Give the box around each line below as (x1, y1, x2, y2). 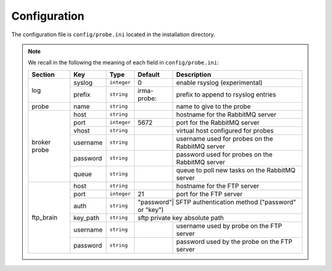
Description (176, 70, 211, 79)
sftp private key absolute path (137, 213, 224, 222)
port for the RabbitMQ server (176, 118, 260, 127)
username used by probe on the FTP (176, 221, 282, 230)
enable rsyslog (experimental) (176, 78, 263, 87)
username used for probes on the (176, 134, 274, 143)
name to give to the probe (176, 102, 251, 111)
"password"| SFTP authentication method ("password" (137, 197, 296, 206)
